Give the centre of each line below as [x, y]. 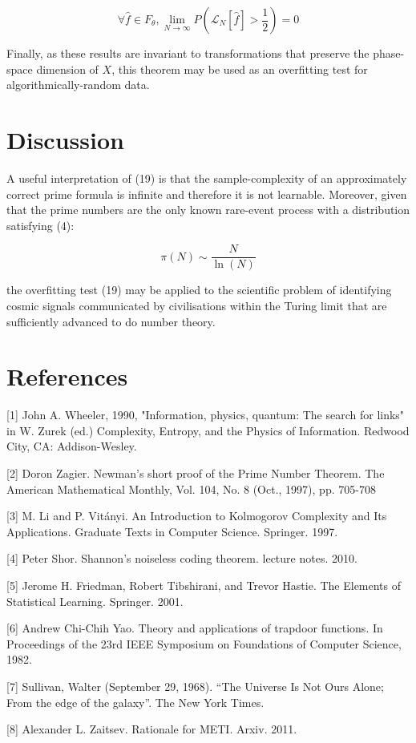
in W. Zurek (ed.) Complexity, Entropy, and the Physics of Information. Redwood [208, 430]
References [67, 376]
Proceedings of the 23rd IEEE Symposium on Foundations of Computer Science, [204, 643]
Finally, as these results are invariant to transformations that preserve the [188, 53]
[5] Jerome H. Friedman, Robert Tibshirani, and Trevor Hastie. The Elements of [204, 585]
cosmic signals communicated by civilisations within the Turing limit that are [197, 305]
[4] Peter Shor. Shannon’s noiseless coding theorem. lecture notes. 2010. [182, 558]
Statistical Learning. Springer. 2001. [95, 601]
